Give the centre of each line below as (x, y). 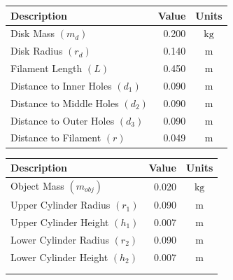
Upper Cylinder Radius (61, 205)
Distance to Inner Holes (61, 85)
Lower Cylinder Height (59, 257)
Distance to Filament (56, 138)
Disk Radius (37, 51)
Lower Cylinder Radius (60, 239)
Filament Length (47, 68)
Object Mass (37, 185)
